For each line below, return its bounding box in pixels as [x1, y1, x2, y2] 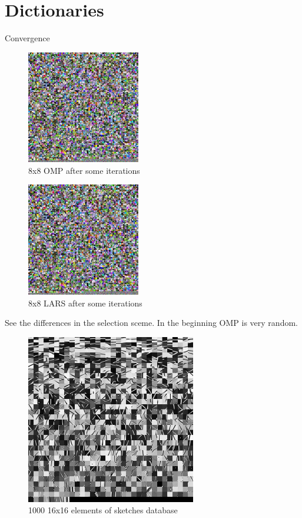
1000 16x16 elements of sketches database [28, 504, 178, 516]
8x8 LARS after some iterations [28, 296, 142, 309]
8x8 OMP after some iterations [28, 164, 140, 176]
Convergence [5, 32, 50, 44]
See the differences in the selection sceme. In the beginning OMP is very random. [5, 316, 298, 329]
